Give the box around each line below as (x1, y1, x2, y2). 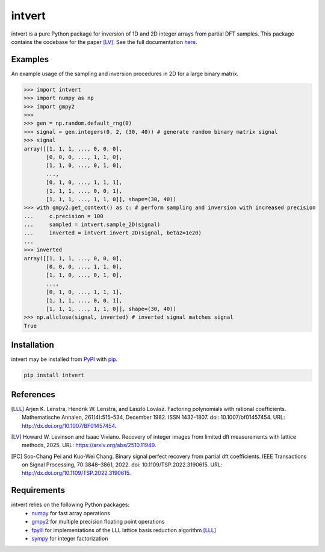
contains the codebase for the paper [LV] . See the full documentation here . (11, 38, 198, 45)
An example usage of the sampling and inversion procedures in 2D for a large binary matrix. (11, 70, 239, 77)
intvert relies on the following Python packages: (11, 501, 129, 509)
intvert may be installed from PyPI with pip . (11, 356, 118, 363)
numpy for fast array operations (31, 509, 111, 516)
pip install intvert (23, 372, 84, 379)
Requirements (11, 485, 66, 495)
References (11, 389, 55, 400)
